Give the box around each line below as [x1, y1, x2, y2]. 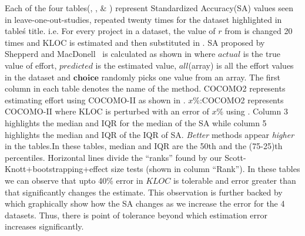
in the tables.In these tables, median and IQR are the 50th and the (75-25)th [5, 140, 283, 152]
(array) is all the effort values [188, 59, 294, 71]
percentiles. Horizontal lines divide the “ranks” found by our [5, 151, 222, 163]
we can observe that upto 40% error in [5, 174, 143, 186]
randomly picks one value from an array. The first [101, 70, 281, 83]
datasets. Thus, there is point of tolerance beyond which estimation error [5, 208, 268, 221]
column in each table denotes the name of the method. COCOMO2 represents [5, 82, 286, 95]
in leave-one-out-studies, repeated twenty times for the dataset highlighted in [5, 13, 282, 25]
